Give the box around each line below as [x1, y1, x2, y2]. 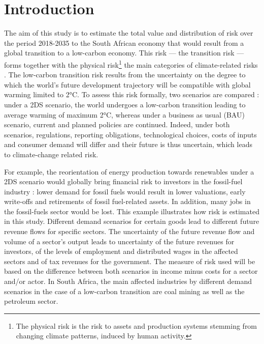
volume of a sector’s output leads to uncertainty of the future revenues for [4, 236, 235, 246]
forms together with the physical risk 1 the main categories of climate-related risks [4, 58, 258, 70]
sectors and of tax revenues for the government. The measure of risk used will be [4, 255, 255, 266]
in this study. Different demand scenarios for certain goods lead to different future [4, 216, 259, 226]
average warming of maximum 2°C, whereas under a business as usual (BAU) [4, 109, 245, 120]
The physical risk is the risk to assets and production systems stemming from [16, 320, 257, 331]
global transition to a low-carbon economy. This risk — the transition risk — [4, 47, 244, 58]
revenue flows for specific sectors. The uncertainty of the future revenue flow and [4, 226, 255, 237]
